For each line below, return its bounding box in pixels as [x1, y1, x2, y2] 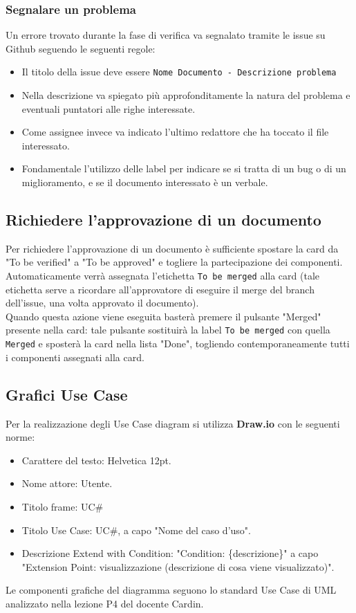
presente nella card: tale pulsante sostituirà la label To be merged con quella [6, 322, 330, 337]
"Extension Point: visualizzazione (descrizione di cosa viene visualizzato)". [21, 559, 335, 574]
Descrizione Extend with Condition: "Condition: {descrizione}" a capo [21, 546, 319, 560]
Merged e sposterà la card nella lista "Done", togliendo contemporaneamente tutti [6, 336, 350, 351]
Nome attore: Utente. [21, 476, 113, 491]
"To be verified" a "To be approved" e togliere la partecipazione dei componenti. [6, 255, 343, 269]
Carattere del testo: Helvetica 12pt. [21, 452, 171, 467]
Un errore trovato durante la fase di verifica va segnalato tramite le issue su [6, 28, 326, 42]
